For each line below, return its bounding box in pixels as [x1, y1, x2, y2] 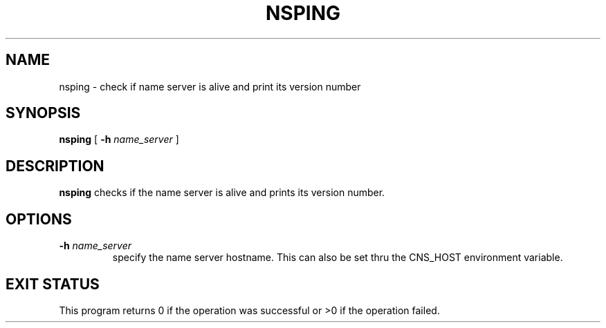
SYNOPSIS [6, 104, 81, 122]
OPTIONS [6, 210, 72, 228]
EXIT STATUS [6, 275, 100, 293]
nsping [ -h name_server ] [59, 133, 179, 146]
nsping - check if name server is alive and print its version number [59, 80, 361, 93]
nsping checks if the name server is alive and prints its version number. [59, 186, 385, 199]
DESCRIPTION [6, 157, 104, 175]
